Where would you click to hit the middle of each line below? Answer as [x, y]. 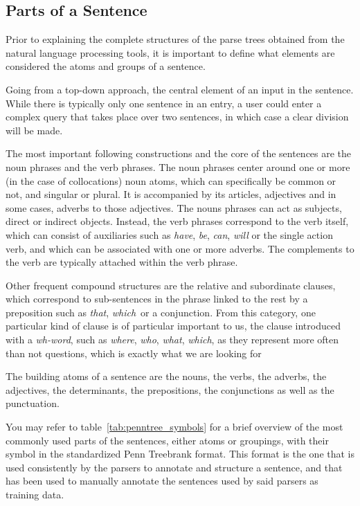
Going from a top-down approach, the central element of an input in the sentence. [180, 89]
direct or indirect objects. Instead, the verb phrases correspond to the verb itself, [177, 221]
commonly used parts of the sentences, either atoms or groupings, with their [167, 440]
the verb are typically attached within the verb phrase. [122, 262]
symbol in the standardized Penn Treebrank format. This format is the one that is [180, 454]
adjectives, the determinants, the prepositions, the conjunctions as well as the [170, 389]
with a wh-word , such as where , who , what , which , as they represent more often [172, 340]
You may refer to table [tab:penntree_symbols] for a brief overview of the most [174, 427]
